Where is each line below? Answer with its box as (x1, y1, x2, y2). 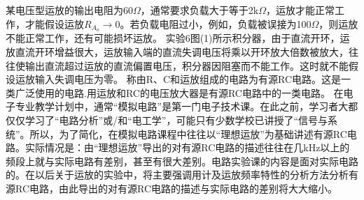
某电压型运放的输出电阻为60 (6, 3, 133, 17)
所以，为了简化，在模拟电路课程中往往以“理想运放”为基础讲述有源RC (29, 126, 347, 141)
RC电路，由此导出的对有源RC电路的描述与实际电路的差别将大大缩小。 (15, 180, 338, 195)
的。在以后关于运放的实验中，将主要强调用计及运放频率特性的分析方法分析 (6, 167, 349, 182)
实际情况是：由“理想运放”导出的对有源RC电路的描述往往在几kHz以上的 (24, 140, 350, 155)
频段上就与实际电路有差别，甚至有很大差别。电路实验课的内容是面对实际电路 (6, 153, 358, 168)
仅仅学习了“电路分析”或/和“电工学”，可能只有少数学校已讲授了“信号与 (6, 113, 328, 128)
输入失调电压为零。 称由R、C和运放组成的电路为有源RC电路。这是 (34, 72, 342, 86)
